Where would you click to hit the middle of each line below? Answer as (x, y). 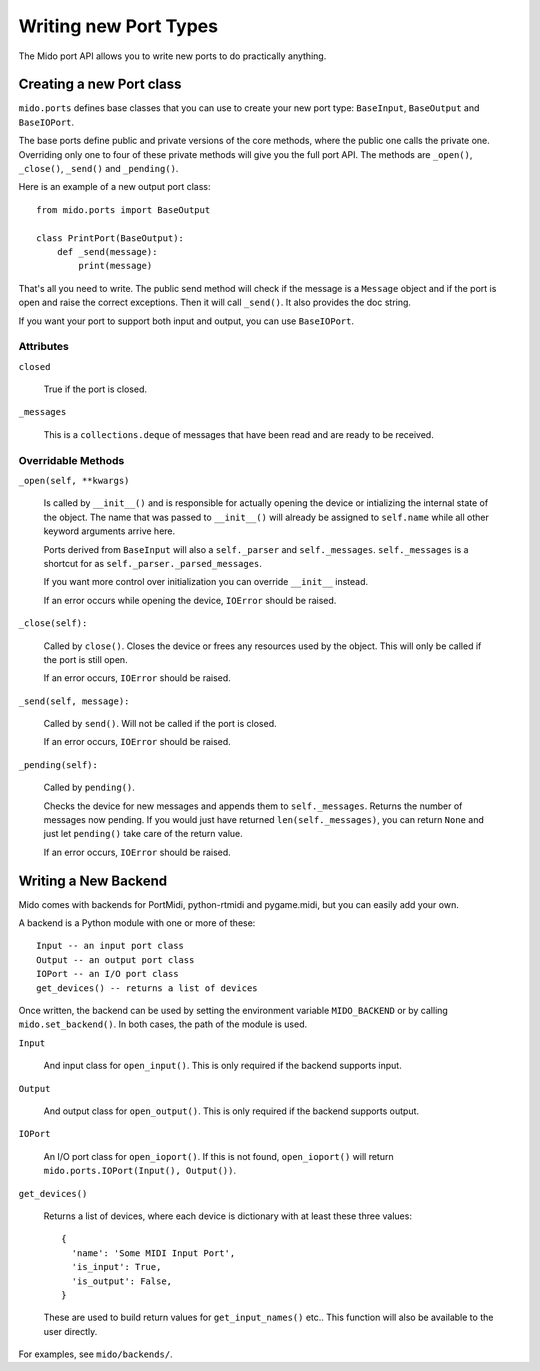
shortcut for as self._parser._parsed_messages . (152, 563)
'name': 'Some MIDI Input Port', (153, 1253)
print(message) (115, 266)
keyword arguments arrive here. (109, 531)
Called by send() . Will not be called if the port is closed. (160, 724)
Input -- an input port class (110, 946)
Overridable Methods (71, 460)
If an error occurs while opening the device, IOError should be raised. (190, 600)
